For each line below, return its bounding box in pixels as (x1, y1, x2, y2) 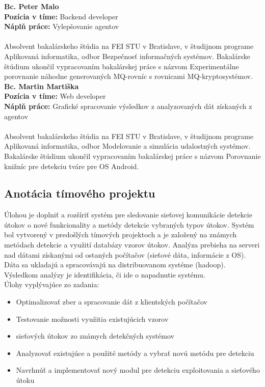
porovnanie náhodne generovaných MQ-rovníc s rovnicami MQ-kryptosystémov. (4, 71, 253, 81)
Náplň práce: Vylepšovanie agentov (4, 21, 119, 32)
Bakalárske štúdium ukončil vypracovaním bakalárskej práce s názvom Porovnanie (4, 150, 261, 161)
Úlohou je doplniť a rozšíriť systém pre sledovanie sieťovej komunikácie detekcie (4, 209, 252, 220)
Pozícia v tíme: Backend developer (4, 11, 118, 21)
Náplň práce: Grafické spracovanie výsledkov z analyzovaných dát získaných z (4, 100, 252, 111)
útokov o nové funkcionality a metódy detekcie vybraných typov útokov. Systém (4, 219, 254, 230)
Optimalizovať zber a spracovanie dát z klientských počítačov (16, 296, 207, 307)
